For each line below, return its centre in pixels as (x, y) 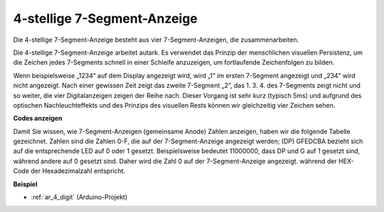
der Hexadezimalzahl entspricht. (78, 171)
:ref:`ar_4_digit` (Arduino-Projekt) (79, 197)
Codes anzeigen (38, 118)
